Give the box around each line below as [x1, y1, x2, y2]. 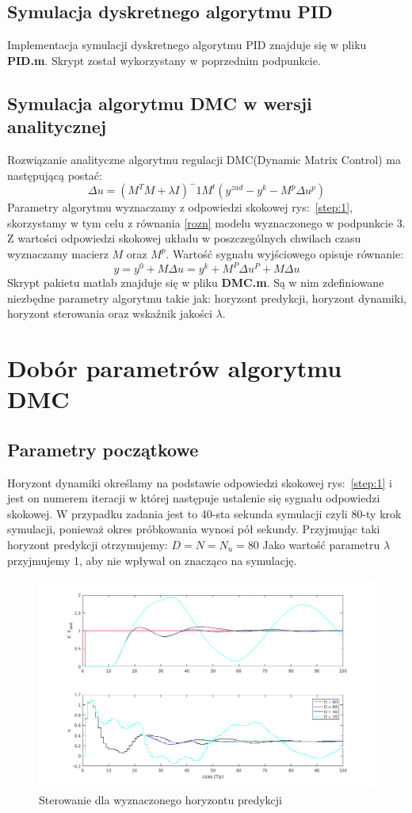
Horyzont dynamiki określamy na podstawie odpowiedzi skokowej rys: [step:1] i [7, 474, 392, 490]
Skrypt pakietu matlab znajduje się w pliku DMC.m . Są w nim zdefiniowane [7, 274, 384, 291]
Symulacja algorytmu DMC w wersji [7, 90, 312, 115]
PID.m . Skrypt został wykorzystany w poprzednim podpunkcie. [7, 52, 321, 68]
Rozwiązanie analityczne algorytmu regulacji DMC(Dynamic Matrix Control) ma [7, 151, 401, 167]
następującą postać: [7, 166, 102, 183]
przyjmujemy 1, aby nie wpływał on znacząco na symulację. [7, 552, 297, 568]
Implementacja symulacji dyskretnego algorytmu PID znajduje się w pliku [7, 36, 367, 53]
